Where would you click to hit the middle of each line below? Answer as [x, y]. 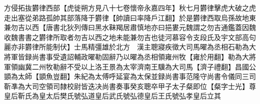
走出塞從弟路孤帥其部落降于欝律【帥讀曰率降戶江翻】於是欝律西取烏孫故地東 [130, 17]
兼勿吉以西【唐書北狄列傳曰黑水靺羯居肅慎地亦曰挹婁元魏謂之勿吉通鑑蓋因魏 [130, 27]
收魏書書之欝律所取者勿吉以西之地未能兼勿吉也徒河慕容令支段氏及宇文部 [123, 37]
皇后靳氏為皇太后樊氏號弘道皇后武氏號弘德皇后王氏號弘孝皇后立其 [112, 96]
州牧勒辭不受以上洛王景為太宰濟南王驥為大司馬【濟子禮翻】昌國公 [147, 66]
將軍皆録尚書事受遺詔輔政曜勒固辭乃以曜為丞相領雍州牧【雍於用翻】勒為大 [126, 56]
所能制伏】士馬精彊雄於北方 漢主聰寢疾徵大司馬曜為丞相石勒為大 [147, 47]
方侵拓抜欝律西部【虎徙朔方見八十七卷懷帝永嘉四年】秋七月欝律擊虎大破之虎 [130, 7]
